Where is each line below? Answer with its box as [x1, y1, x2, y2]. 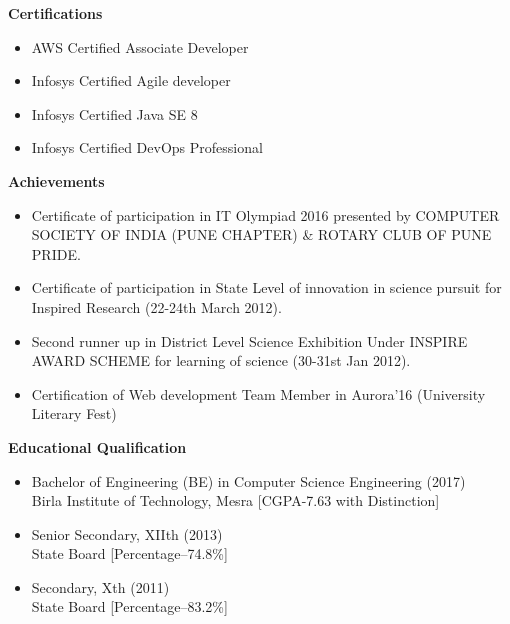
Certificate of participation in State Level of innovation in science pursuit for [31, 277, 502, 298]
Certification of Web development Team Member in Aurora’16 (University [31, 383, 486, 404]
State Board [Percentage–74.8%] [31, 543, 228, 564]
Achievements [8, 170, 105, 191]
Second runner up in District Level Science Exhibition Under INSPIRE [31, 330, 468, 351]
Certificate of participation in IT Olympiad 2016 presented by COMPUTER [31, 204, 500, 225]
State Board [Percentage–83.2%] [31, 596, 228, 617]
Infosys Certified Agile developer [31, 70, 231, 91]
